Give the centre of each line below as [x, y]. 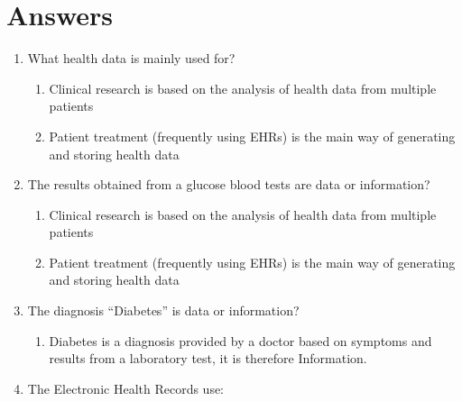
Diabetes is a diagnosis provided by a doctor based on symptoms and [240, 340]
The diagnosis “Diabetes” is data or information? [163, 310]
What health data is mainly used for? [131, 58]
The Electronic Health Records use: [126, 388]
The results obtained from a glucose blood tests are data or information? [229, 184]
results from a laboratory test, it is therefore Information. [208, 358]
